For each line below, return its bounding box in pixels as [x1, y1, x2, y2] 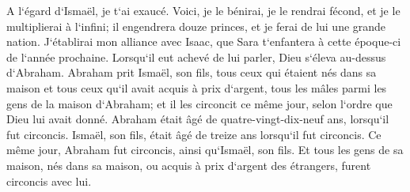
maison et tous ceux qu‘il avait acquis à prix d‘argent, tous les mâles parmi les [6, 79, 387, 96]
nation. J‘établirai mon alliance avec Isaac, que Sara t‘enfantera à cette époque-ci [6, 33, 401, 50]
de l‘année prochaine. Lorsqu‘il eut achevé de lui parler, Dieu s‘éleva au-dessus [6, 48, 386, 65]
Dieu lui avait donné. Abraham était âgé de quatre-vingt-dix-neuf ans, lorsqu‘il [6, 111, 389, 127]
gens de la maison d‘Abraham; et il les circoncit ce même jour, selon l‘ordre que [6, 95, 393, 111]
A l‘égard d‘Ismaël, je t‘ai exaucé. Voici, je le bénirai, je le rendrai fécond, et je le [6, 2, 401, 18]
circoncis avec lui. [6, 172, 92, 189]
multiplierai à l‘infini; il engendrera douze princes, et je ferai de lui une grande [6, 17, 386, 34]
